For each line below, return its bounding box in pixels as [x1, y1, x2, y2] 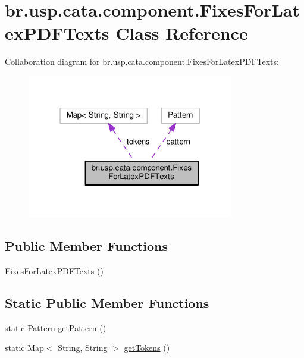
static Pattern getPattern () [5, 321, 106, 334]
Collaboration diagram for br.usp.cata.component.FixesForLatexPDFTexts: [5, 55, 279, 68]
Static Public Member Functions [5, 293, 209, 312]
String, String [58, 341, 108, 354]
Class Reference [115, 21, 248, 45]
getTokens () [124, 341, 170, 354]
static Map [5, 341, 44, 354]
